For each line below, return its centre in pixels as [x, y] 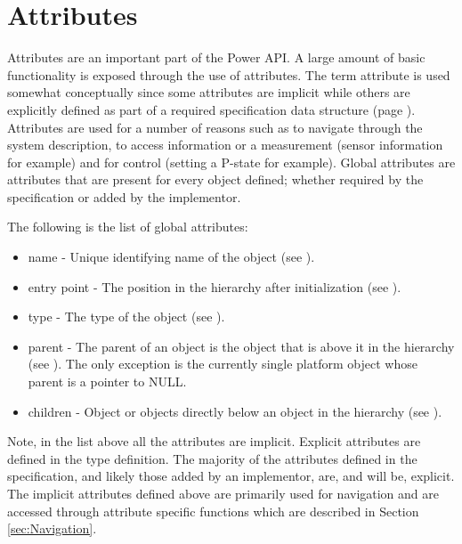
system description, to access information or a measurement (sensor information [225, 145]
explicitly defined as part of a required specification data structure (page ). [211, 109]
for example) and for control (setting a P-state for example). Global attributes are [231, 162]
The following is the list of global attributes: [128, 227]
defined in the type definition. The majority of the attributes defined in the [212, 458]
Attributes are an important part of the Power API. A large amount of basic [216, 57]
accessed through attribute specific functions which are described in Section [213, 511]
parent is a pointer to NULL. [107, 382]
